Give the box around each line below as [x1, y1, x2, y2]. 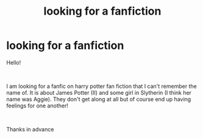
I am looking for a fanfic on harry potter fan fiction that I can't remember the [6, 82, 197, 90]
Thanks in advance [6, 125, 54, 133]
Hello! [6, 59, 21, 66]
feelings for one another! [6, 102, 69, 109]
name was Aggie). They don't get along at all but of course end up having [6, 95, 191, 103]
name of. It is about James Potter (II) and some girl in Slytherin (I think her [6, 89, 192, 96]
